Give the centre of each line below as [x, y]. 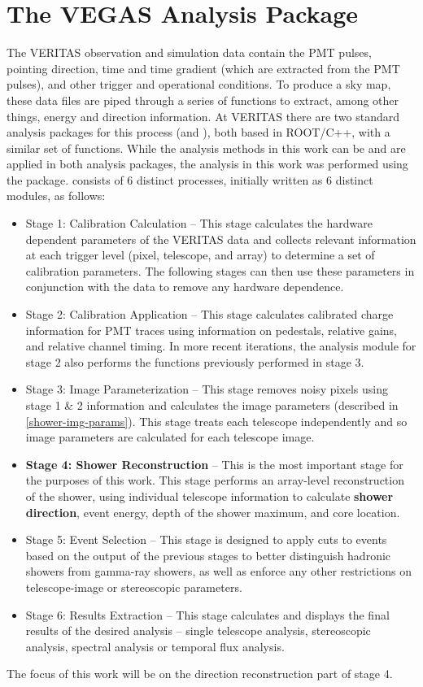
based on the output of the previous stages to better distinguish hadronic [208, 555]
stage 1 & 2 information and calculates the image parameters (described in [212, 405]
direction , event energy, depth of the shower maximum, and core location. [213, 512]
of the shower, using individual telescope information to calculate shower [209, 496]
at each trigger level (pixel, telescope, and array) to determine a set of [200, 255]
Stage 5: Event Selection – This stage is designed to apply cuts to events [206, 539]
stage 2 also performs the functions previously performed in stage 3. [195, 361]
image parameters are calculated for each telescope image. [170, 437]
